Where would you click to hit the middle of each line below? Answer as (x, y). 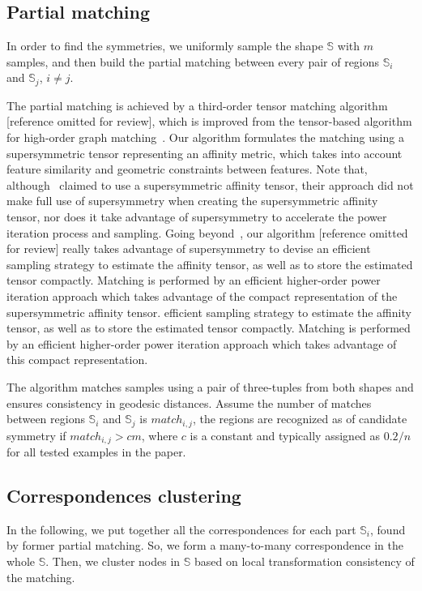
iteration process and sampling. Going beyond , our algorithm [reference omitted (207, 232)
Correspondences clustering (124, 496)
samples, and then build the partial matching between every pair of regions (193, 61)
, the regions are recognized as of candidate (300, 419)
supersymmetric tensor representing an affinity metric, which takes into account (205, 153)
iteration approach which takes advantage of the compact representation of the (202, 295)
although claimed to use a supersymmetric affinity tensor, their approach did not (210, 184)
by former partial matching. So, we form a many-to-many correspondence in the (205, 545)
